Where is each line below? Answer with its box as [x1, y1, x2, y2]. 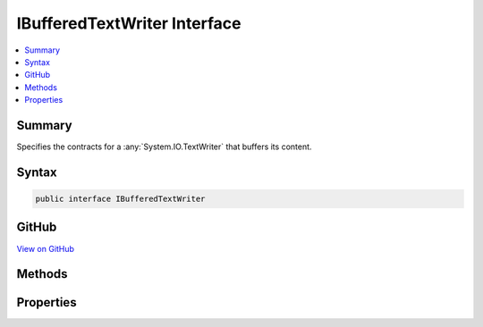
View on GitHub [16, 243, 75, 254]
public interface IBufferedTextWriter [35, 194, 206, 205]
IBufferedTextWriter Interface [16, 13, 241, 33]
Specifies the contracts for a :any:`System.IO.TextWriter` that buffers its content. [16, 141, 312, 152]
